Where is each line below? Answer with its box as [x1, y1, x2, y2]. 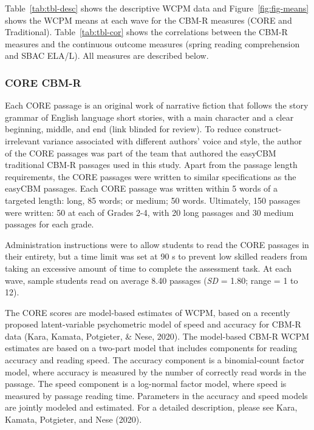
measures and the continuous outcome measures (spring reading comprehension [5, 37, 300, 50]
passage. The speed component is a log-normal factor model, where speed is [5, 377, 287, 390]
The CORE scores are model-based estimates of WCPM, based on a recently [5, 306, 290, 318]
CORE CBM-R [5, 75, 81, 90]
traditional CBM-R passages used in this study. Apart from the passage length [5, 158, 298, 171]
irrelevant [5, 134, 40, 147]
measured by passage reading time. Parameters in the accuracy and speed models [5, 389, 308, 401]
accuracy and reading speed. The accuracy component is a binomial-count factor [5, 354, 305, 366]
